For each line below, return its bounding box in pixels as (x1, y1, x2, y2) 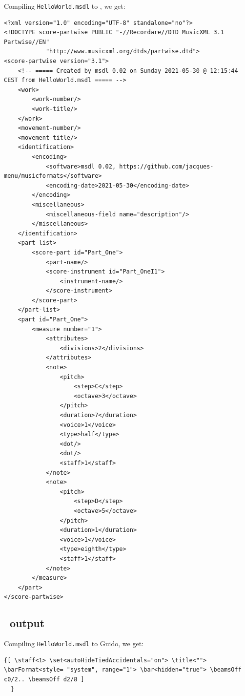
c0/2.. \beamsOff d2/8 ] (4, 675, 84, 683)
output (10, 615, 45, 631)
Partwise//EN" (4, 38, 50, 45)
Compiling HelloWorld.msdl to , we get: (4, 1, 125, 11)
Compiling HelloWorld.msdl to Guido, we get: (4, 638, 143, 649)
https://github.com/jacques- (119, 163, 214, 170)
